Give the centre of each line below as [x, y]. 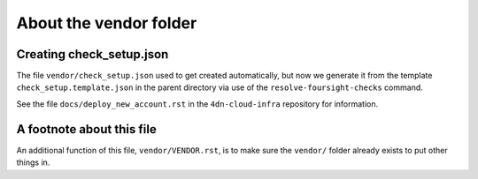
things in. [33, 162]
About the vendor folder [107, 23]
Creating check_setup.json [93, 54]
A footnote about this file [86, 129]
